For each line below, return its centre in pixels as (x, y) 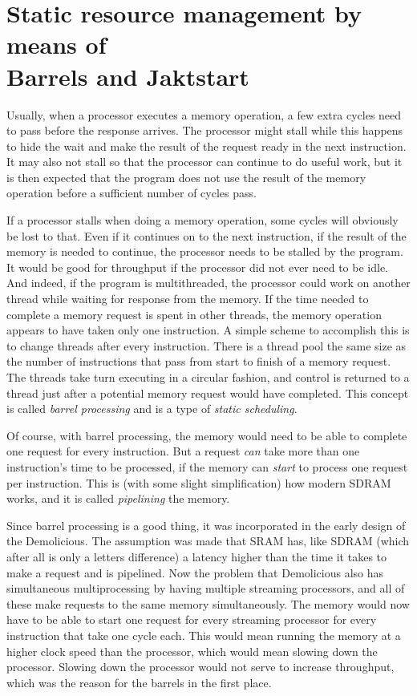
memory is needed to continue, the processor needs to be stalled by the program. (205, 251)
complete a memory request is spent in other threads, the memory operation (194, 314)
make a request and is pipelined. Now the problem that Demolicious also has (195, 572)
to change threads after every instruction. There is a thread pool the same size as (206, 345)
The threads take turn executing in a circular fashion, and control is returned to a (208, 377)
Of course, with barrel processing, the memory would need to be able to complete (207, 435)
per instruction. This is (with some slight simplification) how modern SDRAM (199, 482)
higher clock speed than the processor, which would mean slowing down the (192, 651)
